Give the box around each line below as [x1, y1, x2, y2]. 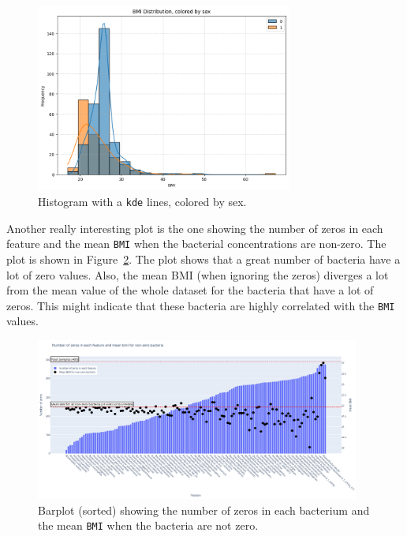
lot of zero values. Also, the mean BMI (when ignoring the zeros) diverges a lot [6, 266, 389, 283]
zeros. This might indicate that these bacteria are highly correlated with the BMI [6, 297, 395, 313]
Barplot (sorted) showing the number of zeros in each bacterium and [38, 501, 370, 518]
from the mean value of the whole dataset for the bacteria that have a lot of [6, 282, 374, 298]
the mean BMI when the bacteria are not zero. [38, 517, 259, 534]
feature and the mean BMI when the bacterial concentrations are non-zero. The [6, 235, 386, 252]
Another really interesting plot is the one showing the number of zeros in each [6, 219, 383, 236]
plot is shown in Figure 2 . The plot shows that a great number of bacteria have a [6, 250, 401, 267]
